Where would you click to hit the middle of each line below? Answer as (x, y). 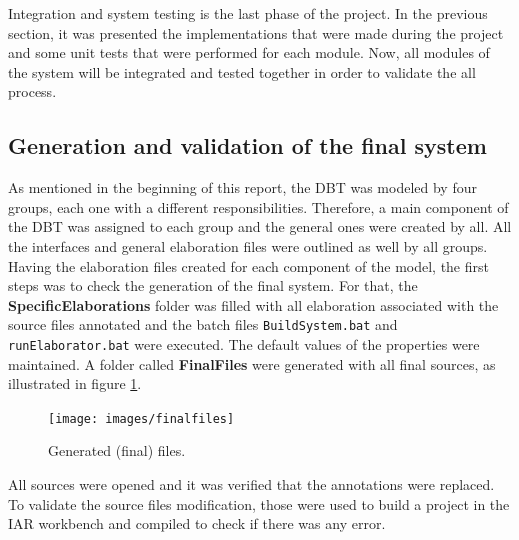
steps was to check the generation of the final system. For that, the (213, 285)
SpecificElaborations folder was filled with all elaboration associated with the (253, 304)
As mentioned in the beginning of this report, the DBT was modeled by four (242, 187)
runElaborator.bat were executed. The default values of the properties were (244, 343)
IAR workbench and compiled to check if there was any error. (197, 523)
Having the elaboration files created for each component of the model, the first (248, 265)
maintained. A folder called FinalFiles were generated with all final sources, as (252, 363)
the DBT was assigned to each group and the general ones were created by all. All (260, 226)
